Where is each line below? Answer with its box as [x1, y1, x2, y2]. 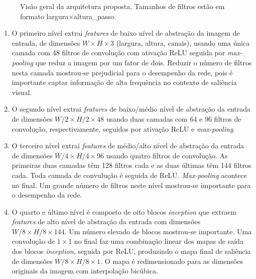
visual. [12, 86, 32, 97]
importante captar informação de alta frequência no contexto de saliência [12, 77, 237, 87]
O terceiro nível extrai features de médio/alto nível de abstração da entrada [12, 140, 244, 151]
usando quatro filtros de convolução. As [106, 150, 228, 160]
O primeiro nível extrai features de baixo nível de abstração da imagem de [12, 28, 240, 38]
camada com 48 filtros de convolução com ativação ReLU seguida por [12, 47, 225, 58]
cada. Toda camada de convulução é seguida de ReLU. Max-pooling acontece [12, 169, 247, 180]
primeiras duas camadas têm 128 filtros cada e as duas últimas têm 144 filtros [12, 160, 251, 170]
